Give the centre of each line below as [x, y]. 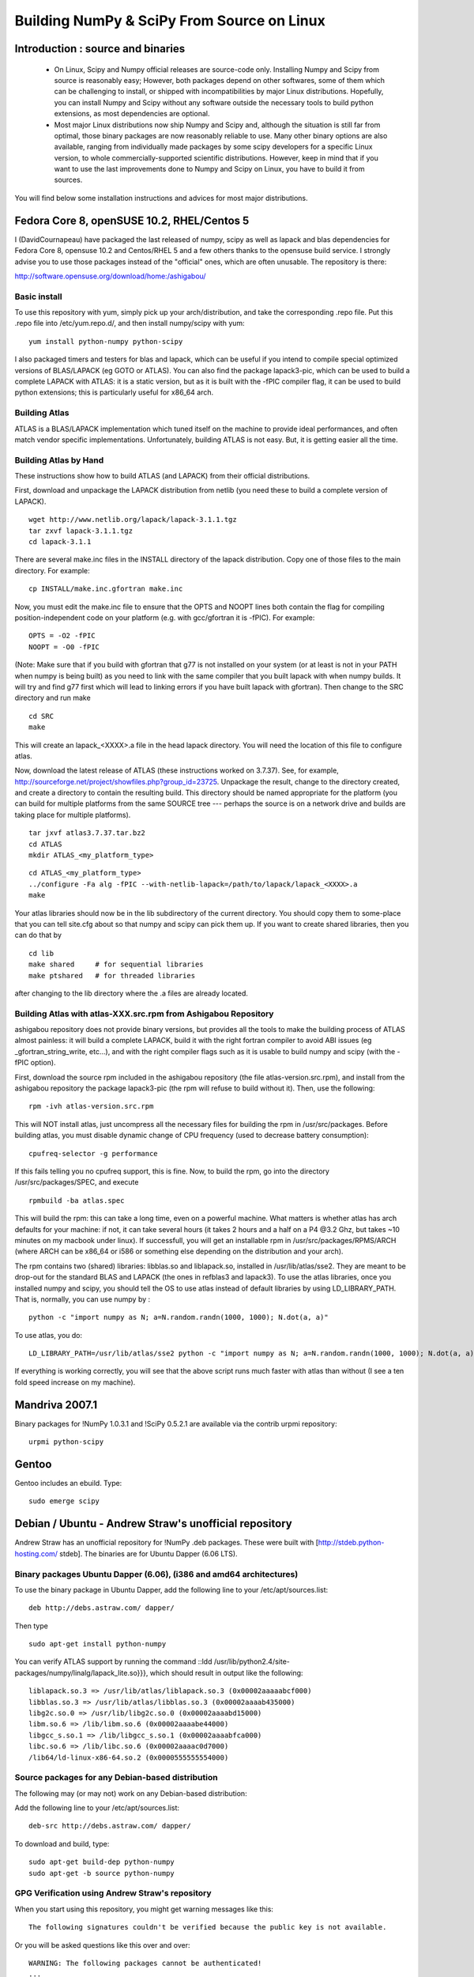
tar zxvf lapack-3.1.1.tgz [81, 531]
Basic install [38, 297]
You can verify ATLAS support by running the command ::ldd [113, 1661]
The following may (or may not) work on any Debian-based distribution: [131, 1793]
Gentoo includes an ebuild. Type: [68, 1484]
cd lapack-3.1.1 [60, 542]
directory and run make [53, 698]
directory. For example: [52, 570]
